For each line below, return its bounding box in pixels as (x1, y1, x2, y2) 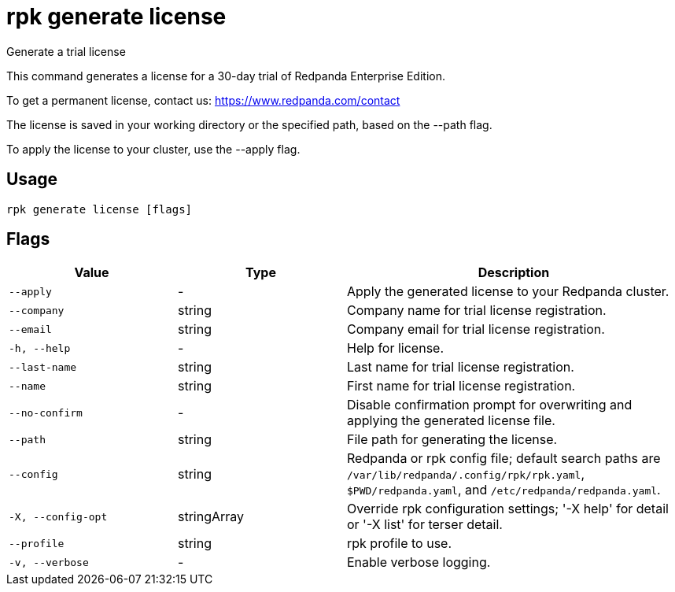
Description (478, 265, 550, 281)
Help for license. (347, 340, 444, 357)
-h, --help (9, 342, 71, 354)
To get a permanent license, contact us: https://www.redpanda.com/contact (6, 93, 400, 107)
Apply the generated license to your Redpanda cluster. (347, 283, 669, 300)
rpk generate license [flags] (6, 202, 193, 216)
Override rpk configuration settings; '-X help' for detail (347, 501, 669, 517)
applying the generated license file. (347, 413, 555, 429)
